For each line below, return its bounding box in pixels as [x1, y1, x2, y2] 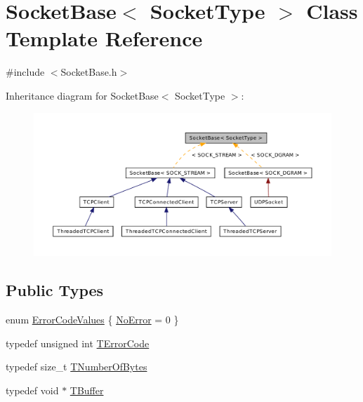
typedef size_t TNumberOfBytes [6, 359, 147, 374]
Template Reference [6, 24, 203, 53]
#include [6, 65, 45, 79]
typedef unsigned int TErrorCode [6, 335, 150, 350]
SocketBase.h [60, 65, 117, 79]
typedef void [6, 383, 59, 398]
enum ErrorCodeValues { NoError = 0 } [6, 312, 179, 327]
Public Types [6, 279, 104, 301]
